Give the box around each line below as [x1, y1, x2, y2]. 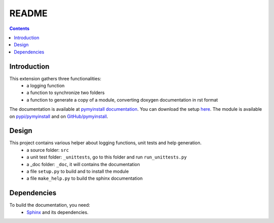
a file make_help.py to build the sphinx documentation [26, 175, 143, 181]
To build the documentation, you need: [9, 202, 90, 208]
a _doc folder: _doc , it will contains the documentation [26, 161, 140, 167]
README [9, 8, 48, 19]
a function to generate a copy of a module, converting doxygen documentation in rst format [26, 97, 218, 103]
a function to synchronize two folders [26, 89, 105, 96]
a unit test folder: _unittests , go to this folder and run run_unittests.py [26, 154, 187, 160]
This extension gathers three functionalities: [9, 75, 101, 81]
